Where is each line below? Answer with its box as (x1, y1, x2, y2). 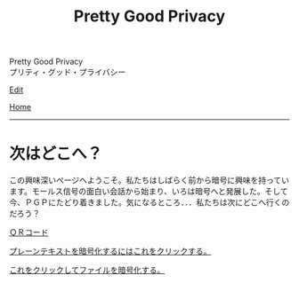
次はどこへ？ (9, 144, 103, 164)
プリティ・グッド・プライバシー (9, 67, 126, 77)
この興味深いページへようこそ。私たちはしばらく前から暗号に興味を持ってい (9, 175, 290, 185)
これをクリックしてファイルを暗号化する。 (9, 264, 166, 276)
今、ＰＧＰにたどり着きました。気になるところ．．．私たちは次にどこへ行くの (9, 197, 290, 208)
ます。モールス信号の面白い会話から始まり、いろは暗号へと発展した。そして (9, 186, 288, 197)
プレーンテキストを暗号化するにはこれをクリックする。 (9, 246, 212, 256)
